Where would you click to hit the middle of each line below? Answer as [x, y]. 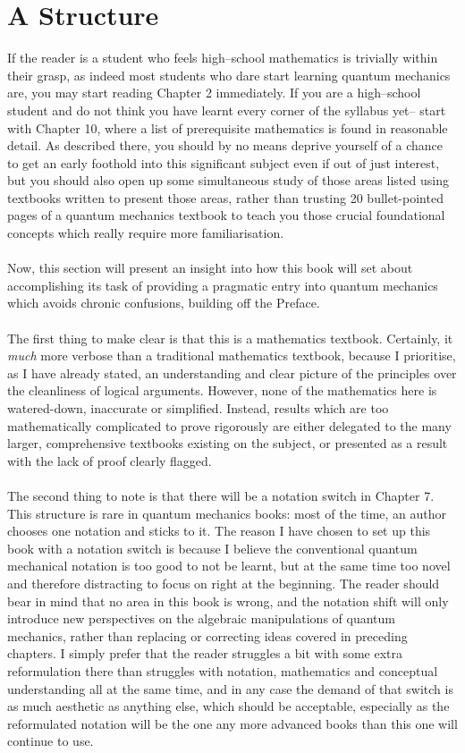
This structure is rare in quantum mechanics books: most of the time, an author [227, 513]
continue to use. [51, 741]
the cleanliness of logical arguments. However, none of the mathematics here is [222, 390]
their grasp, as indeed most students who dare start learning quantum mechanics [229, 75]
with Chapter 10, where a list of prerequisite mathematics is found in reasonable [228, 127]
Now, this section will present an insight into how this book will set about [210, 268]
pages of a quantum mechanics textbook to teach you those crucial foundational [226, 215]
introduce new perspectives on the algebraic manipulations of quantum [201, 618]
